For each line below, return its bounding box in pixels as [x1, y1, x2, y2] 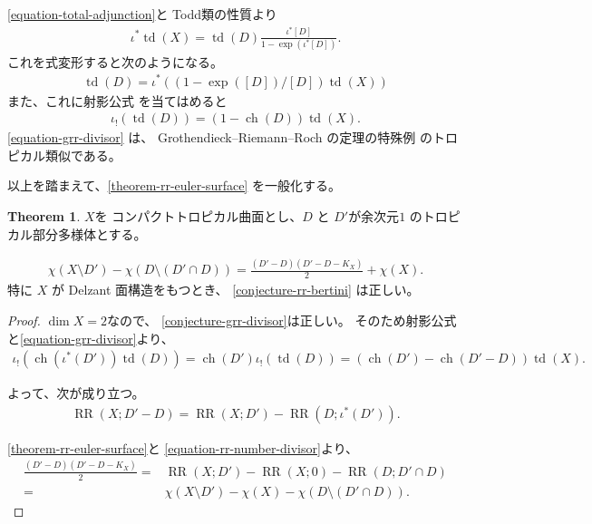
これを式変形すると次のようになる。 [7, 52, 223, 71]
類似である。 [44, 145, 121, 164]
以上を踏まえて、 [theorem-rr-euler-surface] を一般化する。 [7, 176, 341, 195]
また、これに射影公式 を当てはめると [7, 91, 228, 110]
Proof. [7, 310, 41, 329]
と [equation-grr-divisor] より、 [7, 328, 174, 347]
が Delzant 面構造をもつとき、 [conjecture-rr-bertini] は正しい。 [51, 280, 420, 299]
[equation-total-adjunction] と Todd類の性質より [7, 5, 277, 23]
